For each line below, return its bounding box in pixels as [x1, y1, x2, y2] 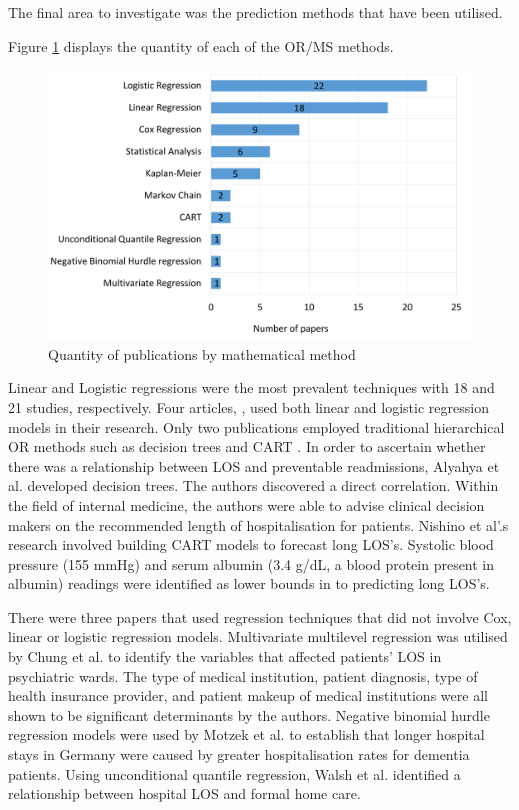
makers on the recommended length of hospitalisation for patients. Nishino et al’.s [8, 514, 509, 535]
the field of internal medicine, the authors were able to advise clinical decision [8, 494, 485, 515]
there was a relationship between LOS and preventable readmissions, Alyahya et [8, 455, 500, 476]
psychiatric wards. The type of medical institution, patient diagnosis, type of [8, 665, 478, 686]
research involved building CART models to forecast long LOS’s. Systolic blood [8, 534, 494, 555]
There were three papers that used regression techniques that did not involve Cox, [8, 606, 512, 627]
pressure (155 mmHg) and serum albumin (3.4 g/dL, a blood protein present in [8, 553, 495, 574]
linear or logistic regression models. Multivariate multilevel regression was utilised [8, 626, 508, 647]
